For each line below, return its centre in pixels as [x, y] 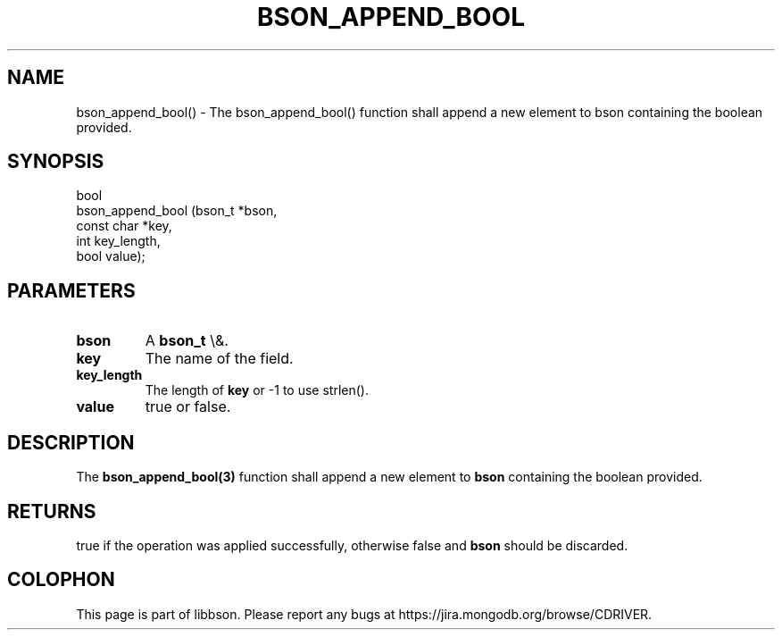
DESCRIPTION [71, 442]
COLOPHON [61, 580]
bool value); [111, 256]
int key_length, [118, 241]
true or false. [188, 407]
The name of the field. [219, 359]
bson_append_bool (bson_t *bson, [177, 211]
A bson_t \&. [187, 341]
